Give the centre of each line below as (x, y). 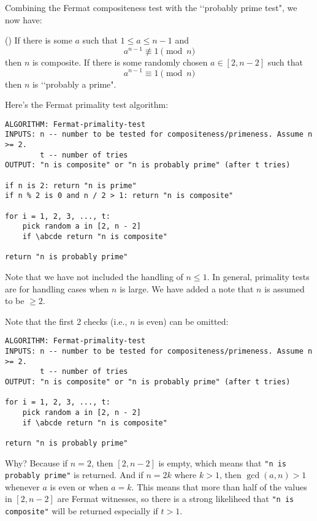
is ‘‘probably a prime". (74, 84)
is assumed (285, 288)
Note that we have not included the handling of (94, 276)
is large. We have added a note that (187, 288)
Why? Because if (36, 462)
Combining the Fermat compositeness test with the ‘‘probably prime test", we (151, 7)
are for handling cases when (57, 288)
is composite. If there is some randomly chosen (120, 62)
